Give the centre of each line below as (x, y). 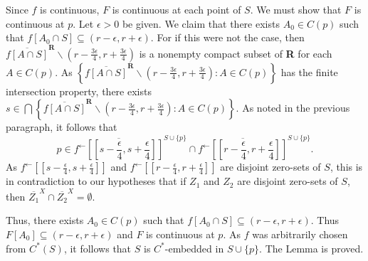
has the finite (309, 71)
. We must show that (296, 9)
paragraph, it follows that (62, 127)
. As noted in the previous (293, 108)
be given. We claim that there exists (201, 23)
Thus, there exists (45, 220)
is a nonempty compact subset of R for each (236, 53)
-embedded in (194, 248)
